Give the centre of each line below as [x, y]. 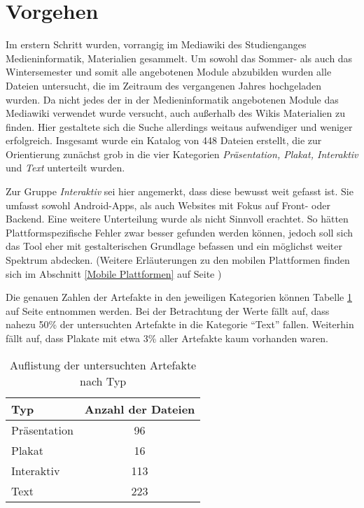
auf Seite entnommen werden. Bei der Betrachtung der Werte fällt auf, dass [168, 310]
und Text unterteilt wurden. [65, 168]
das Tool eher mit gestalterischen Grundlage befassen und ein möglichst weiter [174, 246]
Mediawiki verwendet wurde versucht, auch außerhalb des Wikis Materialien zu [175, 113]
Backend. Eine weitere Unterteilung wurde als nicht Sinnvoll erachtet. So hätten [177, 219]
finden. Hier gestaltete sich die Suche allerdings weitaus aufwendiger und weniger [179, 126]
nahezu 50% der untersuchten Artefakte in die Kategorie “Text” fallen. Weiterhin [180, 324]
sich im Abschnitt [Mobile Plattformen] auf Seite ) [114, 273]
